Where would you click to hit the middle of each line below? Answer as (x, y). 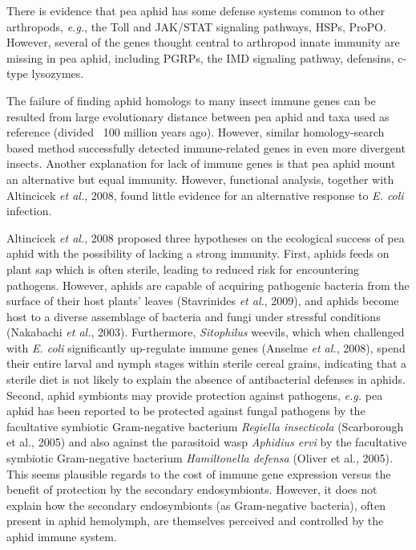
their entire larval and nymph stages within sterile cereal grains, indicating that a (207, 363)
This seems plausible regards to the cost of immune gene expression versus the (199, 473)
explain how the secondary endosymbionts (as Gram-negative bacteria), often (196, 505)
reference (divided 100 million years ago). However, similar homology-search (196, 132)
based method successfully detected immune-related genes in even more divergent (206, 147)
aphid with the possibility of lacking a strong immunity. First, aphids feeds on (198, 253)
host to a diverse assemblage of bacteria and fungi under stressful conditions (194, 316)
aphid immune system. (62, 536)
